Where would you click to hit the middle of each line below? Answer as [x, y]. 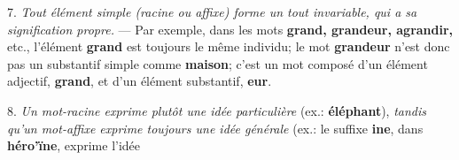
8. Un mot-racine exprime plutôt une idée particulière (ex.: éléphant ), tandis [217, 110]
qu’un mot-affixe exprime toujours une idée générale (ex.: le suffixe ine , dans [215, 128]
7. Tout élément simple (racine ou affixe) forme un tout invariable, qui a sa [212, 11]
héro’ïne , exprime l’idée [74, 145]
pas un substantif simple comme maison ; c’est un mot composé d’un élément [218, 63]
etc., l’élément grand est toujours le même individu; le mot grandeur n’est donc [229, 46]
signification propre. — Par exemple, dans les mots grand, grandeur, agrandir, [230, 29]
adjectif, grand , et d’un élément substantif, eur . [140, 81]
